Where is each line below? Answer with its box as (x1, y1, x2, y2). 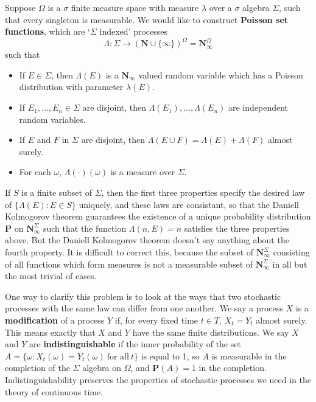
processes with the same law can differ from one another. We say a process (5, 302, 283, 314)
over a (209, 1, 232, 13)
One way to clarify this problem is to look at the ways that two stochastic (5, 289, 281, 302)
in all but (272, 257, 307, 270)
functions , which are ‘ (5, 25, 90, 38)
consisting (273, 246, 310, 258)
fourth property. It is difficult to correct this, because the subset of (5, 246, 254, 258)
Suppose (5, 1, 36, 13)
